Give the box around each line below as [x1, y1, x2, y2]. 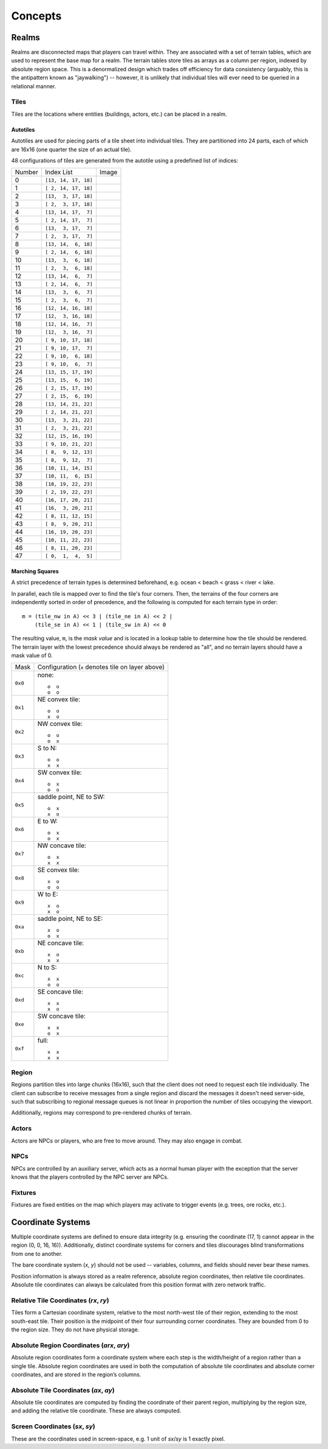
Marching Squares [11, 567, 59, 575]
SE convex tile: [37, 866, 80, 874]
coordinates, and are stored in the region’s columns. [11, 1370, 142, 1378]
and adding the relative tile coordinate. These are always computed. [11, 1407, 182, 1414]
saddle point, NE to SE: [37, 914, 103, 923]
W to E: [37, 890, 58, 898]
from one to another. [11, 1250, 63, 1257]
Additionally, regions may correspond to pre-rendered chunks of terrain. [11, 1109, 193, 1116]
